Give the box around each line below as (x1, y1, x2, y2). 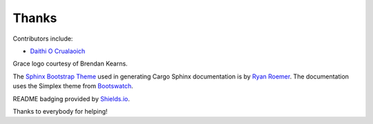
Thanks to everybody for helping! (12, 107, 108, 115)
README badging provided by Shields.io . (12, 94, 131, 103)
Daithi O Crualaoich (30, 47, 86, 55)
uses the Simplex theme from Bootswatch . (12, 82, 134, 90)
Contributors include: (12, 34, 73, 43)
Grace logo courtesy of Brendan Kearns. (12, 59, 128, 68)
